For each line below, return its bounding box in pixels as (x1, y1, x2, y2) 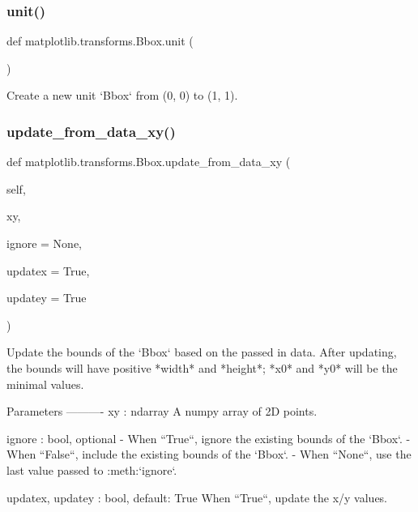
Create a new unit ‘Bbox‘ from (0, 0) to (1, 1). (6, 87, 238, 104)
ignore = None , (6, 235, 83, 251)
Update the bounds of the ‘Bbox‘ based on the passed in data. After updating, (6, 343, 397, 361)
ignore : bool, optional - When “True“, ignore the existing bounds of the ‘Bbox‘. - (6, 429, 411, 446)
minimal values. (6, 375, 84, 392)
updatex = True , (6, 262, 90, 279)
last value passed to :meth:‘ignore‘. (6, 461, 177, 478)
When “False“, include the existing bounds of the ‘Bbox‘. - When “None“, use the (6, 446, 412, 463)
